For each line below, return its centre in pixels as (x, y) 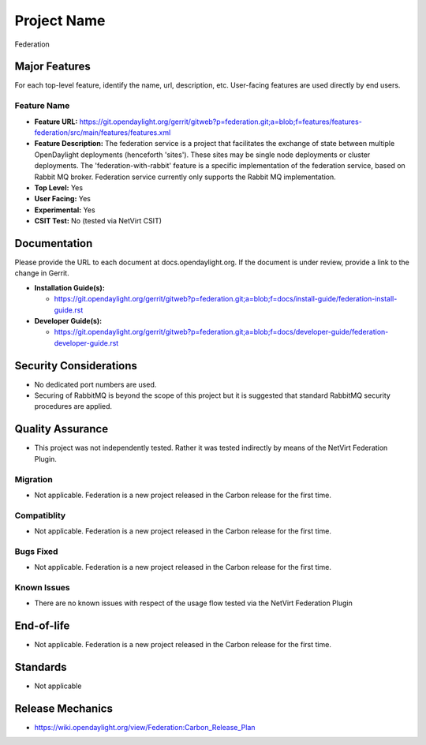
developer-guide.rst (86, 343)
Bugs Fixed (36, 551)
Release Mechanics (64, 708)
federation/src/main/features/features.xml (103, 132)
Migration (34, 479)
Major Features (52, 67)
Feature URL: (56, 122)
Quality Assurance (62, 429)
